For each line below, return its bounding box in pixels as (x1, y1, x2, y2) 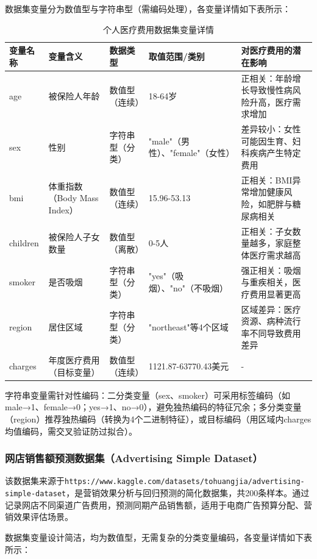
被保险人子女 (48, 230, 100, 243)
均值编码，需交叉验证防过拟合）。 (5, 424, 137, 437)
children (9, 237, 39, 249)
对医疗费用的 (241, 44, 293, 57)
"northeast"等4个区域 (148, 320, 229, 333)
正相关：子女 (241, 224, 293, 237)
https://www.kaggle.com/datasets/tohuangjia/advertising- (65, 477, 305, 486)
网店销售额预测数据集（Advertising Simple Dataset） (5, 450, 263, 466)
